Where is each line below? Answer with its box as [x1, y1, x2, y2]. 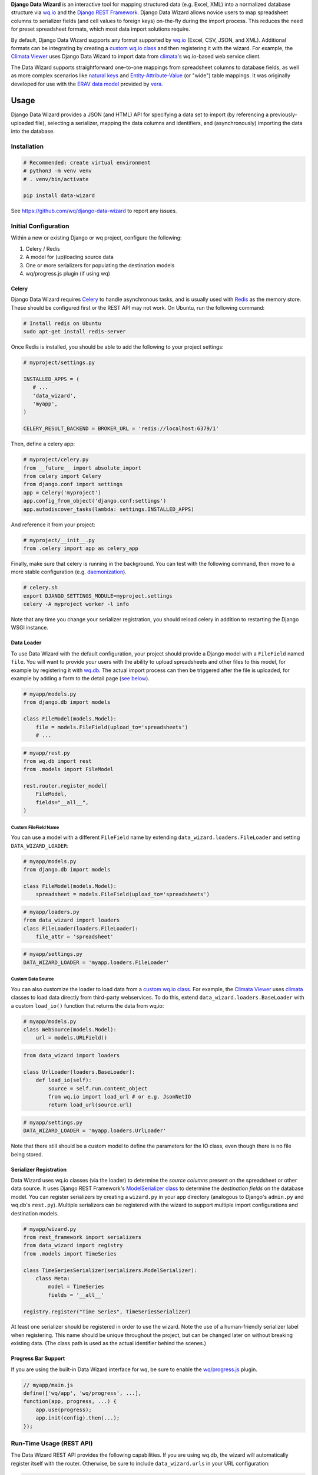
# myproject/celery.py [23, 456, 89, 463]
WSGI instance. [11, 624, 48, 631]
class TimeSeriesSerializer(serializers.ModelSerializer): [23, 1267, 197, 1274]
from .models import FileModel [23, 766, 114, 773]
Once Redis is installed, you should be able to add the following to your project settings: [11, 343, 224, 350]
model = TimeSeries [48, 1283, 104, 1290]
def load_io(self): [35, 1077, 92, 1084]
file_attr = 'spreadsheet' [35, 933, 114, 940]
